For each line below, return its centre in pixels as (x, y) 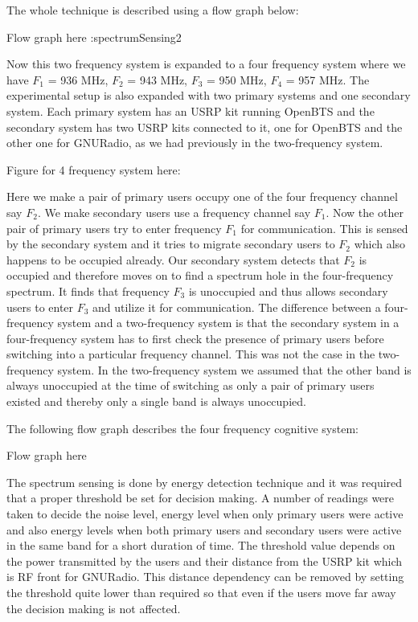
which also (380, 244)
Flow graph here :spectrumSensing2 (94, 37)
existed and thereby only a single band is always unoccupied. (156, 401)
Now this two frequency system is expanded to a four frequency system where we (206, 64)
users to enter (40, 307)
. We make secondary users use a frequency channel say (174, 212)
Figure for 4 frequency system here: (94, 169)
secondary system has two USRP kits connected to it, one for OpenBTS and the (205, 127)
